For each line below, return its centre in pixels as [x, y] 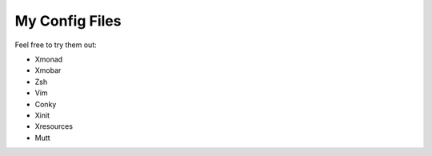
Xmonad [49, 59]
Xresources [54, 126]
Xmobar [48, 70]
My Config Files [68, 21]
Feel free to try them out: [56, 45]
